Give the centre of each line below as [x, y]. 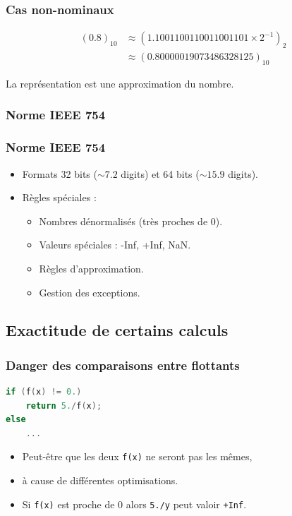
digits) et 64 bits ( [160, 173]
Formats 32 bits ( [60, 173]
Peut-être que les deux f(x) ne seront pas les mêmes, [137, 456]
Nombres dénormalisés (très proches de [123, 221]
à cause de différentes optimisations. [100, 480]
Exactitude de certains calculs [117, 330]
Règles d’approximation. [91, 268]
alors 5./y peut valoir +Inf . [186, 504]
